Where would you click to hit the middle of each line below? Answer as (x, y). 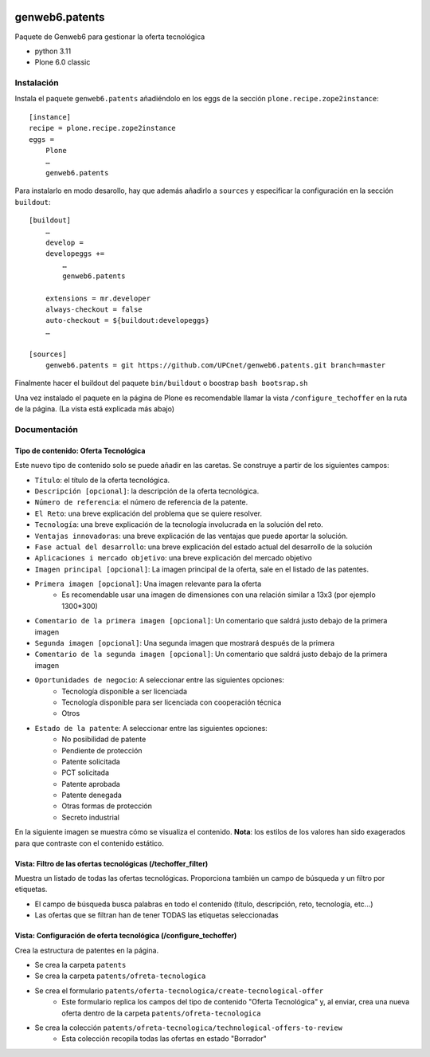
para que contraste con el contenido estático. (90, 843)
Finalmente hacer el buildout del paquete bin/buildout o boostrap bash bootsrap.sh (161, 383)
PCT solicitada (86, 772)
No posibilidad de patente (104, 739)
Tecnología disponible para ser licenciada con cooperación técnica (172, 702)
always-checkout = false (94, 310)
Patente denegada (92, 795)
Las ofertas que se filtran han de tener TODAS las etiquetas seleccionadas (156, 915)
